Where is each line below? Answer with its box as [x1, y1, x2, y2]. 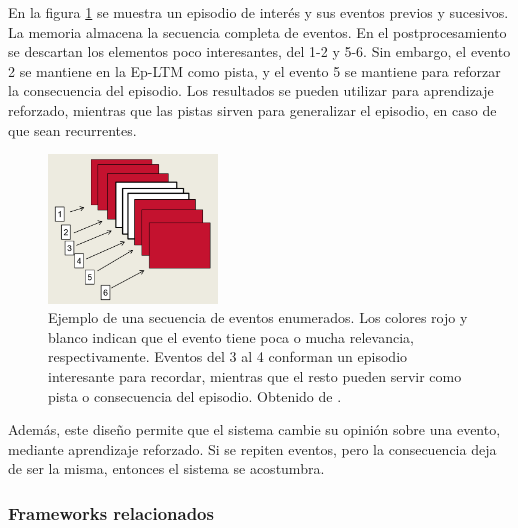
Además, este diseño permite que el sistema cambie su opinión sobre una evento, [8, 419, 501, 440]
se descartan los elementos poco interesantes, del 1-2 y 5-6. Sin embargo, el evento [8, 41, 511, 62]
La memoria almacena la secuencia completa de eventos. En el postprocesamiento [8, 21, 507, 42]
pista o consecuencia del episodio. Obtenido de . [48, 385, 342, 406]
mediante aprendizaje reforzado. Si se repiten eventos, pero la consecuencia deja [8, 438, 497, 459]
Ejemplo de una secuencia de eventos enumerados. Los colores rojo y [48, 307, 468, 328]
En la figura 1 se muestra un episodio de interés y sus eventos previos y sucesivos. [8, 2, 509, 22]
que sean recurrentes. [8, 119, 137, 140]
